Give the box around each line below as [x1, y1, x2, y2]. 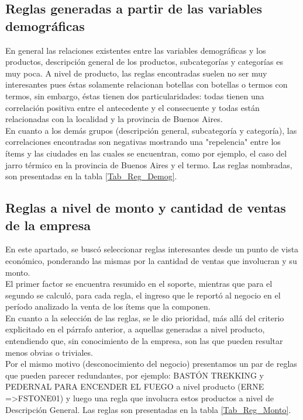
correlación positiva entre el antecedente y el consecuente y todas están [5, 101, 260, 113]
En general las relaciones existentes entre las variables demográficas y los [5, 44, 266, 56]
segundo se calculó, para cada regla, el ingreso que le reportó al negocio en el [5, 289, 281, 301]
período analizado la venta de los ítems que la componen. [5, 300, 211, 313]
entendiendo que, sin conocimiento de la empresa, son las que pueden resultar [5, 335, 283, 347]
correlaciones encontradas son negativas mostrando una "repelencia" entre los [5, 136, 281, 148]
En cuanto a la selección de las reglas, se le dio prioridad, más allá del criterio [5, 311, 284, 324]
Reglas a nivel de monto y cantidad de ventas [5, 199, 286, 217]
